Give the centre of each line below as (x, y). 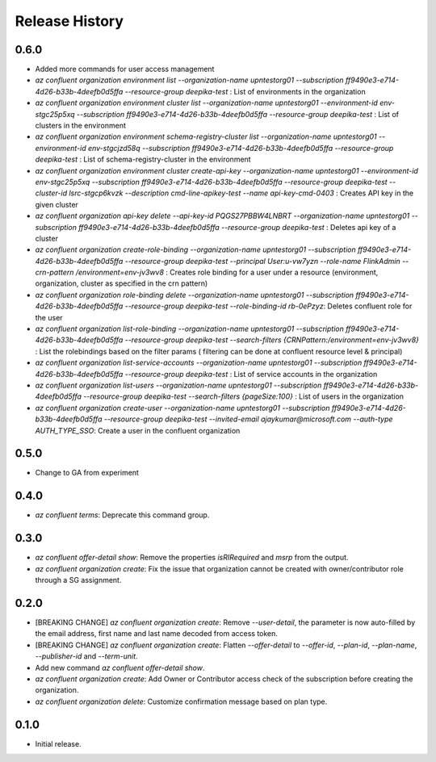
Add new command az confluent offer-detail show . (120, 668)
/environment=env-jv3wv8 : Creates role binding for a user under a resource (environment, (227, 272)
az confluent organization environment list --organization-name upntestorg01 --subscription (189, 80)
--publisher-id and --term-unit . (86, 656)
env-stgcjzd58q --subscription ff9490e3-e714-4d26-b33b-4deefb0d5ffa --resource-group (241, 148)
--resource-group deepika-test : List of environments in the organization (245, 91)
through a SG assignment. (78, 580)
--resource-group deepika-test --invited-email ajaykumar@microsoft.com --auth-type (248, 419)
